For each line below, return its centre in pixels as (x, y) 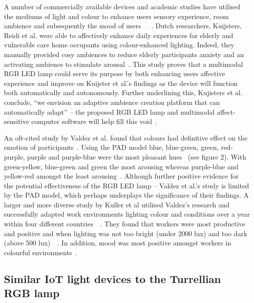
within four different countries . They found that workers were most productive (125, 224)
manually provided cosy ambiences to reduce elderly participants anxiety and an (124, 54)
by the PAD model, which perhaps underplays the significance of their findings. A (126, 195)
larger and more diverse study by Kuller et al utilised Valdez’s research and (117, 204)
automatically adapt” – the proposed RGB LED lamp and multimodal (109, 111)
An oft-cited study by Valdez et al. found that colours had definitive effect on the (126, 137)
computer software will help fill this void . (95, 121)
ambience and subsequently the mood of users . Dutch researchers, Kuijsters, (123, 26)
